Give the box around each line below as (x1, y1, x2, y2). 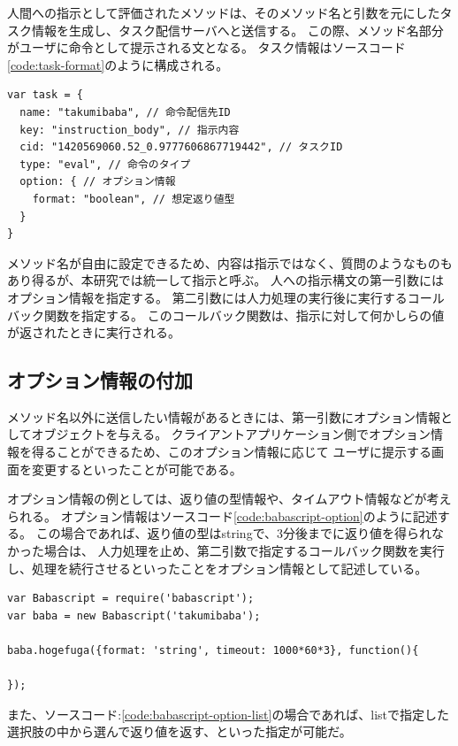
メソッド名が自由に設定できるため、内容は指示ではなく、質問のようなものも (7, 253, 453, 272)
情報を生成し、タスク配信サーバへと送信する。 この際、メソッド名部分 (31, 20, 444, 39)
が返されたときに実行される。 (7, 323, 180, 342)
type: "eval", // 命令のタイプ (19, 158, 191, 171)
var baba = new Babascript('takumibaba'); (7, 609, 261, 622)
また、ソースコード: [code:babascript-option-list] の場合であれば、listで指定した (7, 704, 449, 723)
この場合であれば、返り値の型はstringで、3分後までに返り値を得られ (35, 524, 432, 542)
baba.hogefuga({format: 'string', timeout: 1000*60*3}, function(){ (7, 644, 419, 658)
